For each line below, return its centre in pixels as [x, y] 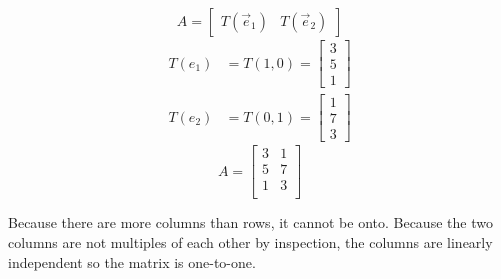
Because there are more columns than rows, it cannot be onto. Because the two [250, 222]
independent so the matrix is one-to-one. [132, 261]
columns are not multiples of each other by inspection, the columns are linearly [250, 241]
